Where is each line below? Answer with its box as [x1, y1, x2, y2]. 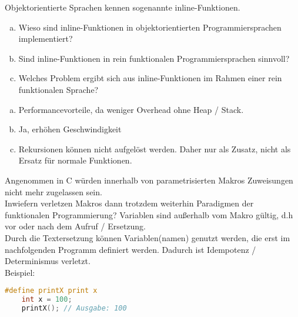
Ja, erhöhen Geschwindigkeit [18, 123, 122, 135]
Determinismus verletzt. [5, 255, 91, 267]
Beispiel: [5, 266, 35, 278]
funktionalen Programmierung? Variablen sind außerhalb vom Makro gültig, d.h [5, 208, 293, 221]
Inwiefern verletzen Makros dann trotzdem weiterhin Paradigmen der [5, 197, 254, 209]
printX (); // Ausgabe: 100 [21, 304, 127, 313]
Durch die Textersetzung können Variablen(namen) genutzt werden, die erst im [5, 231, 290, 243]
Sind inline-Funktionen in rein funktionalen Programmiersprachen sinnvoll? [18, 52, 290, 64]
